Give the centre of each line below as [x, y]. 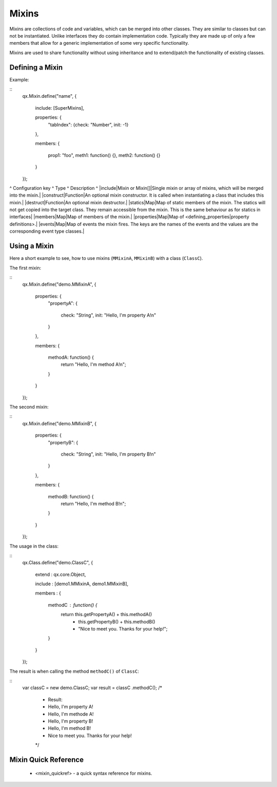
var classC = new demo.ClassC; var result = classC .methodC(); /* [92, 688]
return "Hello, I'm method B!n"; [93, 503]
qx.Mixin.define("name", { [50, 96]
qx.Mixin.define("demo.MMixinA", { [60, 284]
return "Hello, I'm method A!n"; [94, 364]
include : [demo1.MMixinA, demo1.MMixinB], [82, 584]
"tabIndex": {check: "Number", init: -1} [88, 125]
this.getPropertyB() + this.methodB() [117, 622]
